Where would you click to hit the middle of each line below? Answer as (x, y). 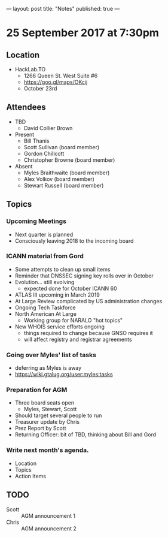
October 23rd (40, 88)
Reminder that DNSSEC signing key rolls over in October (84, 276)
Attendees (26, 107)
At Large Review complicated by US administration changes (88, 301)
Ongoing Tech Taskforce (45, 307)
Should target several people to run (58, 415)
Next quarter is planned (44, 234)
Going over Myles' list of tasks (51, 355)
